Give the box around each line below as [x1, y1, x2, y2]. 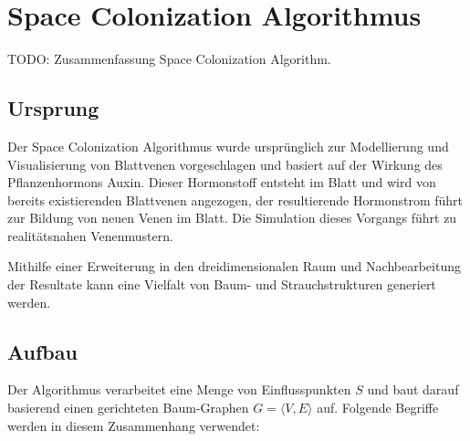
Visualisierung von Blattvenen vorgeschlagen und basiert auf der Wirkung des [7, 154, 443, 173]
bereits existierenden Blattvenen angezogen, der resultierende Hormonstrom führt [7, 190, 463, 209]
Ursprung [7, 94, 99, 122]
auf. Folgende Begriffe [317, 398, 439, 417]
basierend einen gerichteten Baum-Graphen [7, 398, 249, 417]
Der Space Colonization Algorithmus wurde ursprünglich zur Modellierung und [7, 136, 449, 155]
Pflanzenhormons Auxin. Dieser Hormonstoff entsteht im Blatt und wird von [7, 173, 436, 192]
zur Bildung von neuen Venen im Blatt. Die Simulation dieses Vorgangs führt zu [7, 208, 457, 227]
